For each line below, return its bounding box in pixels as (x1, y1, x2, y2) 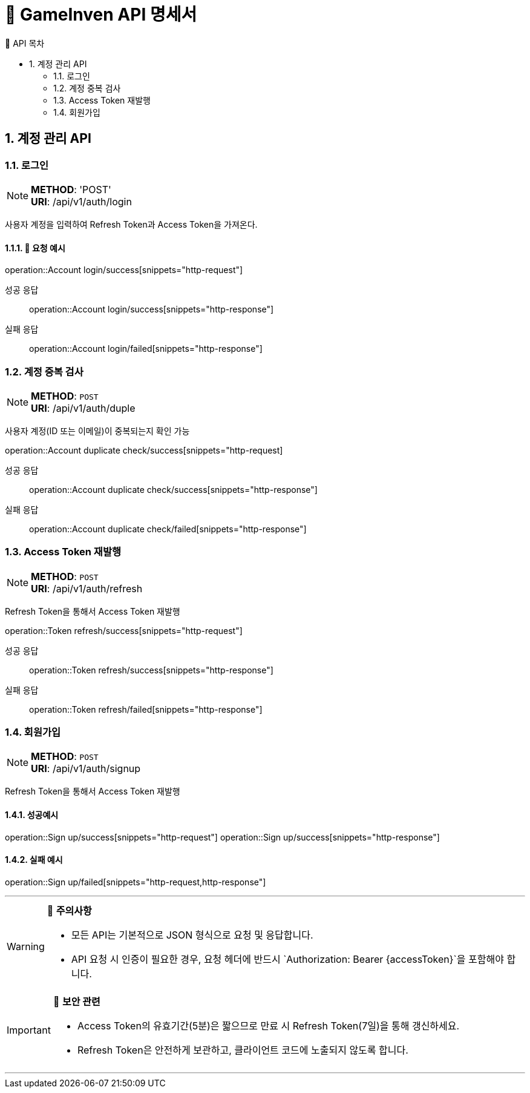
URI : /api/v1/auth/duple (31, 401, 136, 414)
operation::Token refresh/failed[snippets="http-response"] (29, 704, 263, 715)
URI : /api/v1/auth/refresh (31, 582, 143, 595)
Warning (7, 940, 45, 953)
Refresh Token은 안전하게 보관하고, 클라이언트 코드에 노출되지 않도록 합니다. (77, 1043, 408, 1056)
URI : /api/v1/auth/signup (31, 762, 141, 775)
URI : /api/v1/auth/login (31, 195, 132, 208)
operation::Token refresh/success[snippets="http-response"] (29, 664, 273, 675)
